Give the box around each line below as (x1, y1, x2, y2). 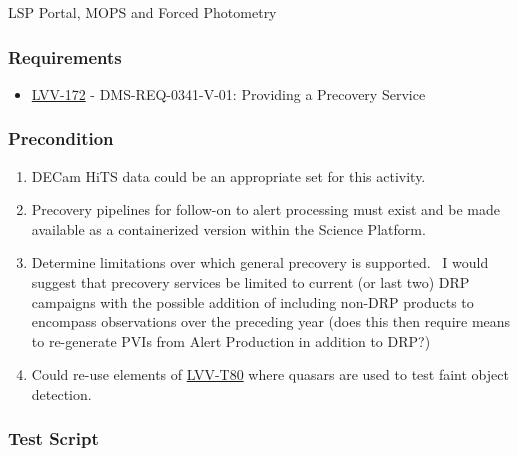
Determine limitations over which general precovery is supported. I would (31, 252, 489, 273)
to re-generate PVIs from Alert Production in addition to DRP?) (31, 330, 431, 351)
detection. (31, 383, 92, 404)
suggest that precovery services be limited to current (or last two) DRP (31, 272, 470, 292)
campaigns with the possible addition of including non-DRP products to (31, 291, 474, 312)
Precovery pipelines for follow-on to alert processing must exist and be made (31, 199, 500, 220)
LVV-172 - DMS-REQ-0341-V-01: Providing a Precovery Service (31, 83, 426, 104)
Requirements (8, 44, 122, 69)
